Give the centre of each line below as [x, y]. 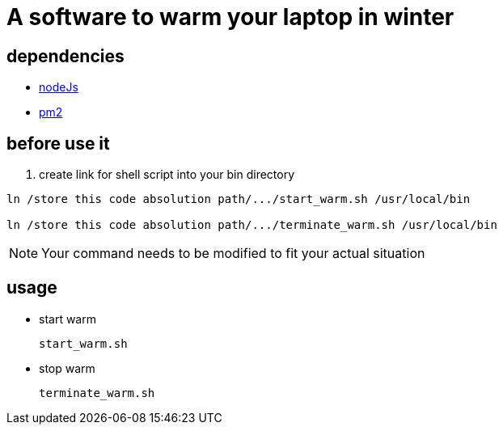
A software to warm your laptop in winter [230, 17]
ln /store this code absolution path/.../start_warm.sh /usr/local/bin [239, 199]
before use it [58, 143]
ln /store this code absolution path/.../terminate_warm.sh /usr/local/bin [252, 225]
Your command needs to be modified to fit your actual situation [233, 254]
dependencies [66, 56]
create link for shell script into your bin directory [167, 175]
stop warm [67, 368]
